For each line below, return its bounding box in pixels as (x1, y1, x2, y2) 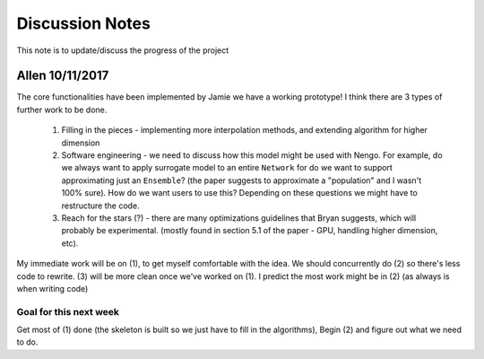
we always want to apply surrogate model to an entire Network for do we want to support (61, 162, 393, 173)
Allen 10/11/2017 (16, 68, 109, 83)
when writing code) (16, 283, 89, 293)
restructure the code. (61, 200, 140, 211)
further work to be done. (16, 104, 108, 115)
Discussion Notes (16, 13, 151, 33)
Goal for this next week (16, 305, 120, 318)
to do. (16, 337, 39, 347)
